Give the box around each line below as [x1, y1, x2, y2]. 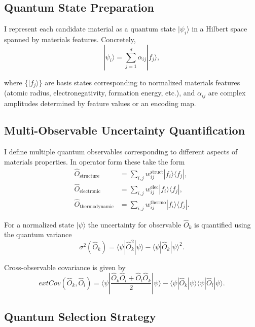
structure [80, 174, 100, 179]
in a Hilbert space [192, 23, 247, 34]
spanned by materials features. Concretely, [4, 34, 136, 44]
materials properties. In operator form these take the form [4, 156, 185, 167]
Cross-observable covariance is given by [4, 262, 126, 273]
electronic [80, 189, 101, 194]
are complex [208, 87, 246, 98]
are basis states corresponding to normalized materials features [45, 77, 240, 87]
